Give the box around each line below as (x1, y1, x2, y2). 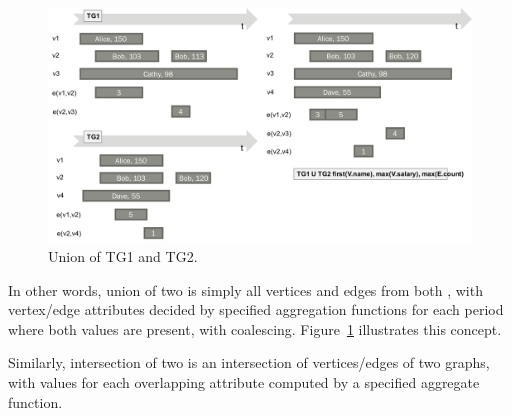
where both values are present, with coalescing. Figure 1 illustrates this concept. (8, 318, 502, 339)
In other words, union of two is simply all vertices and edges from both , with (8, 279, 483, 300)
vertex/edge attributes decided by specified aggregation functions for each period (8, 299, 504, 320)
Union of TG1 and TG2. (48, 245, 198, 266)
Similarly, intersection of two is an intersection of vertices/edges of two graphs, (8, 352, 490, 373)
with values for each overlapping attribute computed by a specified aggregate (8, 371, 480, 392)
